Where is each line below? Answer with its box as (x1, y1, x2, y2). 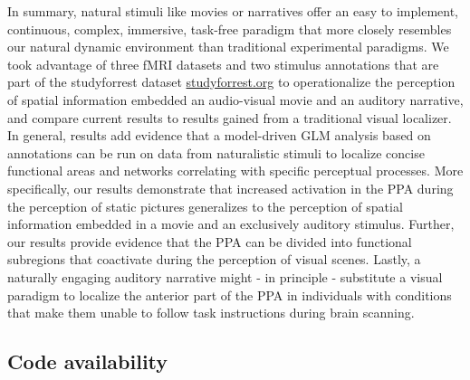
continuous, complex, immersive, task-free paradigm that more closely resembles (7, 19, 452, 38)
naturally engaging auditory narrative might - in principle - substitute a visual (7, 267, 443, 286)
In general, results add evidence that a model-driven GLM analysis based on (7, 126, 431, 145)
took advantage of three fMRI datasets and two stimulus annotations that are (7, 54, 439, 73)
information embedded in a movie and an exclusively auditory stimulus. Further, (7, 214, 455, 233)
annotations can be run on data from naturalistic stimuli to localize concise (7, 143, 425, 162)
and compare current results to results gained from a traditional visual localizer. (7, 108, 452, 127)
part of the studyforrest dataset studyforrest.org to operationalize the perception (7, 72, 456, 91)
